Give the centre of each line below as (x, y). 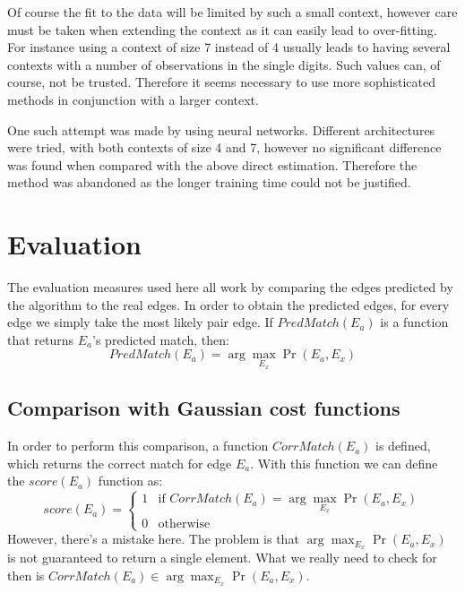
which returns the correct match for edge (120, 463)
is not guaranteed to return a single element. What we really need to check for (222, 558)
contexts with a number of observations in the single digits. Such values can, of (224, 64)
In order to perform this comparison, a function (138, 446)
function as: (130, 481)
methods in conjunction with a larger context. (133, 99)
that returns (41, 339)
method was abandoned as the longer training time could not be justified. (209, 182)
